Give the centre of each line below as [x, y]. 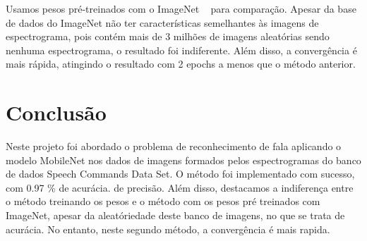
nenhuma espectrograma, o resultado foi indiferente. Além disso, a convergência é [181, 50]
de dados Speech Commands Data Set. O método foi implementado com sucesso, [180, 174]
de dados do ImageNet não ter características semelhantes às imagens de [162, 22]
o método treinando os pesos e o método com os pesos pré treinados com [163, 201]
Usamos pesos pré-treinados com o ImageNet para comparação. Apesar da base [181, 8]
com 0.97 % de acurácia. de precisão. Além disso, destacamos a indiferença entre [180, 187]
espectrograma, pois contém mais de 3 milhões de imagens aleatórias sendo [168, 36]
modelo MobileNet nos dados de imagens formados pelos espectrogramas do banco [183, 160]
